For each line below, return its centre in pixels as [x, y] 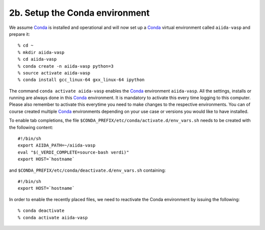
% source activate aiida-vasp [54, 73]
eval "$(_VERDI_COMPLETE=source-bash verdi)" [74, 152]
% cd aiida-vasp [37, 59]
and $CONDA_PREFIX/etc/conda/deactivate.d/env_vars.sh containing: [88, 170]
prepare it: [20, 34]
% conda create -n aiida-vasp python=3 [66, 66]
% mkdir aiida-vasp [41, 52]
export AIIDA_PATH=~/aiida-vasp [57, 145]
